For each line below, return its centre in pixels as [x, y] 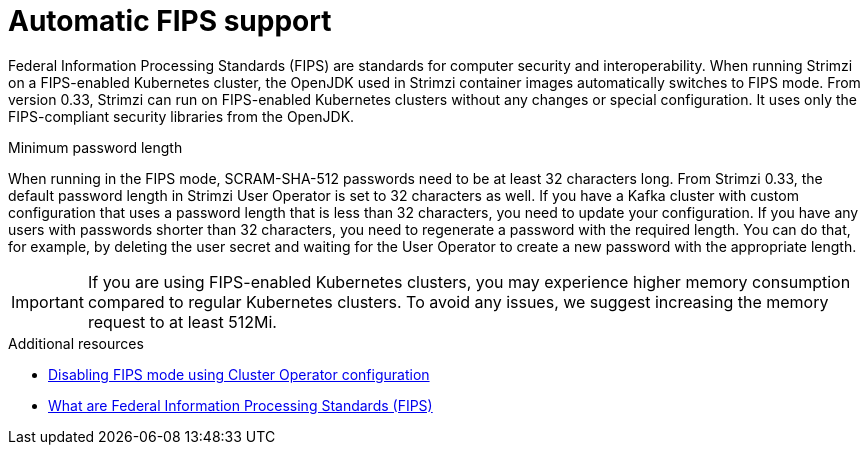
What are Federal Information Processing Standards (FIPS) [240, 405]
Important [47, 301]
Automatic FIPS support [170, 21]
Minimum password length [95, 147]
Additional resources [76, 343]
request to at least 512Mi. [182, 321]
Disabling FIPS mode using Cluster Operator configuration [239, 374]
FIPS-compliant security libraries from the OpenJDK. [181, 116]
